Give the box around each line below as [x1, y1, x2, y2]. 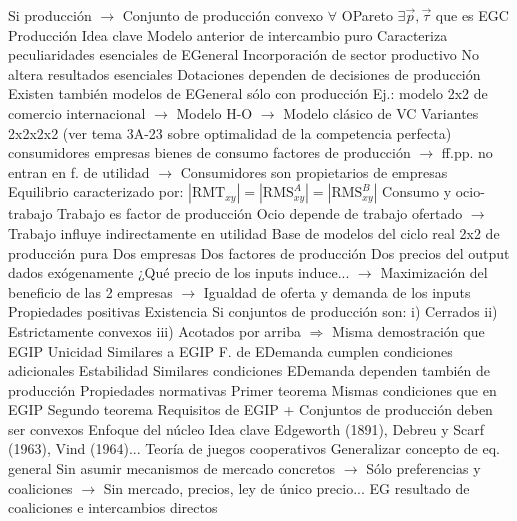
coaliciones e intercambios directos [8, 497, 218, 518]
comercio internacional [8, 102, 146, 123]
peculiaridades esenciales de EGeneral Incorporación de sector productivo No [8, 44, 480, 65]
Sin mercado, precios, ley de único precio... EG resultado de [103, 477, 470, 498]
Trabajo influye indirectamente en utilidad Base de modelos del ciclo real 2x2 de [8, 222, 500, 243]
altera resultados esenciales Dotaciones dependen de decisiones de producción [8, 63, 481, 84]
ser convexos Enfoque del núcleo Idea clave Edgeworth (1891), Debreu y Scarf [8, 418, 485, 439]
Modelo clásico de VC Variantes [283, 102, 479, 123]
